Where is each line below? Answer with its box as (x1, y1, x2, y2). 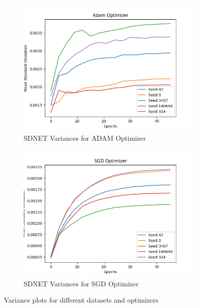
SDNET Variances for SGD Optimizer (24, 278, 139, 288)
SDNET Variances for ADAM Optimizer (24, 132, 146, 143)
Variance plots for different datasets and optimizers (4, 295, 159, 305)
